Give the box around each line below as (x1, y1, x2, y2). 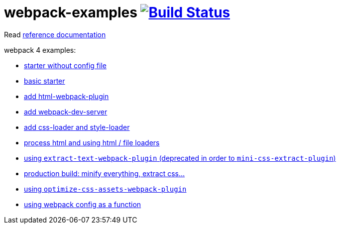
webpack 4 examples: (4, 45, 76, 54)
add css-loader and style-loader (24, 122, 130, 131)
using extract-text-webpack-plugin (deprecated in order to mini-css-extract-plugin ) (24, 153, 336, 162)
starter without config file (24, 61, 107, 70)
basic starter (24, 76, 65, 85)
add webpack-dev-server (24, 107, 108, 116)
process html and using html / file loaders (24, 138, 160, 147)
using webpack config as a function (24, 200, 141, 209)
